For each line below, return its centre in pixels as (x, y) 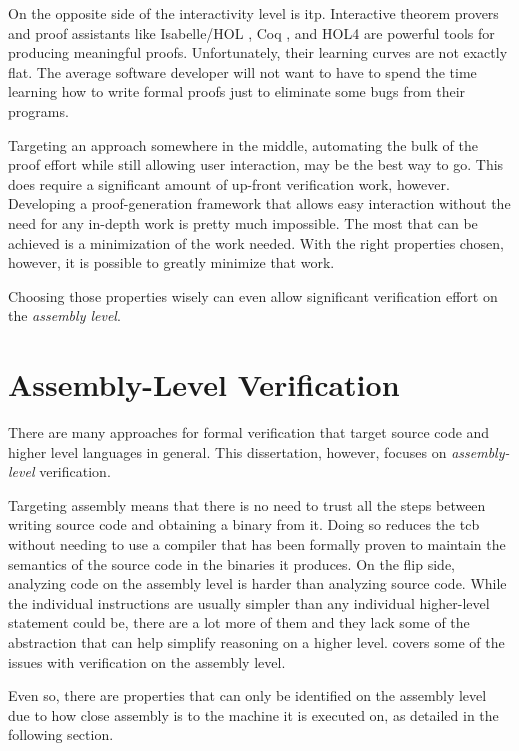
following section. (61, 734)
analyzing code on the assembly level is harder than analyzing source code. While (257, 583)
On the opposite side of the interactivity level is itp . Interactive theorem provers (253, 13)
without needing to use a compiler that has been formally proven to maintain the (257, 544)
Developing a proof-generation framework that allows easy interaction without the (259, 203)
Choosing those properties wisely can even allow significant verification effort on (253, 295)
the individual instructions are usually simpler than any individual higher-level (249, 602)
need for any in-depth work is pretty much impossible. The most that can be (243, 222)
